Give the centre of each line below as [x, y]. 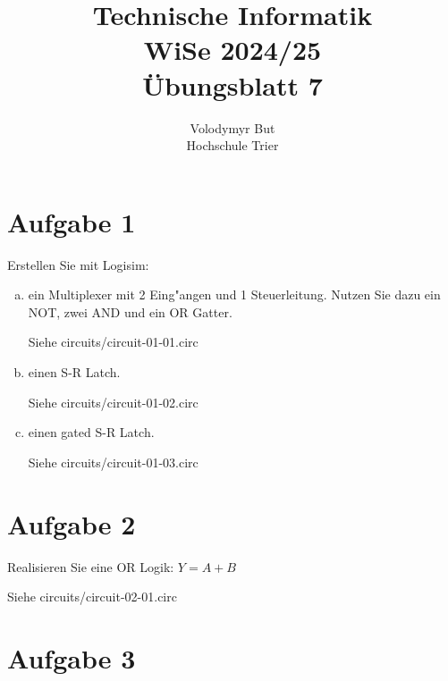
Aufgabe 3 [72, 657]
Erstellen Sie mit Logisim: [78, 264]
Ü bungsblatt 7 [232, 84]
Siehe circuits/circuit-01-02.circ [113, 402]
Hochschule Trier [232, 145]
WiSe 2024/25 [232, 50]
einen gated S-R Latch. [91, 432]
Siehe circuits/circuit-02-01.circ [92, 597]
